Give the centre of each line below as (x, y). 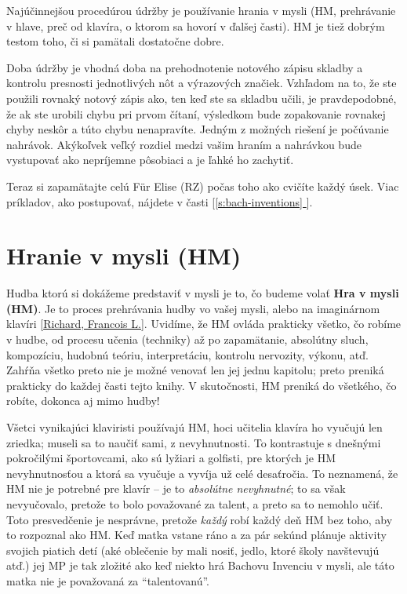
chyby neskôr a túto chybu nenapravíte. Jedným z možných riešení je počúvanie (198, 129)
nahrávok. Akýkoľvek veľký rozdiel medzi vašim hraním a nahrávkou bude (184, 144)
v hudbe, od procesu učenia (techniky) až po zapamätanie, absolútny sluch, (187, 339)
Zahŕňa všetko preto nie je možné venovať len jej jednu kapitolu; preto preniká (195, 370)
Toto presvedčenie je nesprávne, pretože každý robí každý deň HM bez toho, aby (200, 519)
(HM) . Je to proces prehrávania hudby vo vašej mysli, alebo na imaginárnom (193, 308)
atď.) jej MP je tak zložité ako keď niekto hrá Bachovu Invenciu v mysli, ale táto (200, 565)
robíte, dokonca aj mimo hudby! (83, 401)
